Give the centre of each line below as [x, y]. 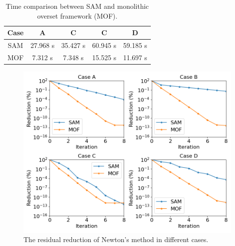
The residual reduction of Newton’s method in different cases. [116, 239]
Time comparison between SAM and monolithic [77, 6]
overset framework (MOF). [77, 15]
